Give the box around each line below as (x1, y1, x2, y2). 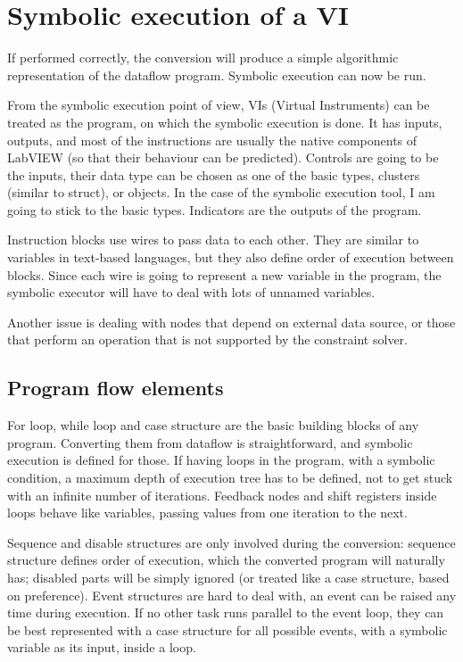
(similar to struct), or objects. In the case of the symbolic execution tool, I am (7, 183, 435, 202)
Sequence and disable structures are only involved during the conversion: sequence (7, 533, 456, 551)
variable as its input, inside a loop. (7, 638, 196, 657)
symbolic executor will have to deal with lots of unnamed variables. (7, 283, 376, 302)
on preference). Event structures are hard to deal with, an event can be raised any (7, 585, 457, 604)
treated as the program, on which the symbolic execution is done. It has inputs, (7, 112, 442, 131)
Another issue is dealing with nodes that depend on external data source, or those (7, 312, 456, 331)
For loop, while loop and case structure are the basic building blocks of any (7, 416, 419, 434)
